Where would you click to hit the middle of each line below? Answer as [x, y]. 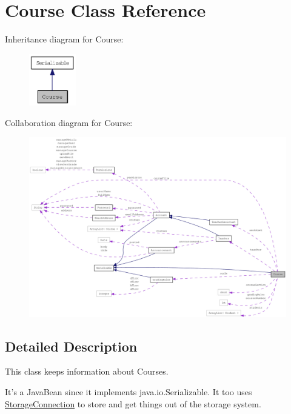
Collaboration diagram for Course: [69, 122]
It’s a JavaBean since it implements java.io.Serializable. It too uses [129, 391]
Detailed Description [71, 346]
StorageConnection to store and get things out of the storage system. [133, 403]
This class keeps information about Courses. [87, 371]
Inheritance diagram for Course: [64, 39]
